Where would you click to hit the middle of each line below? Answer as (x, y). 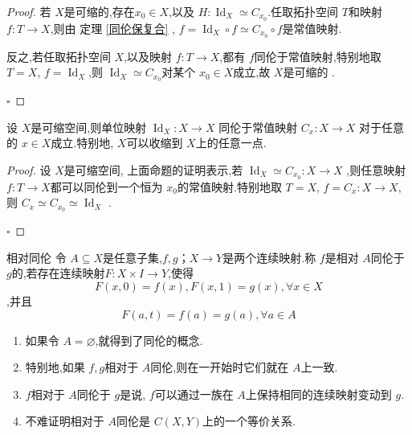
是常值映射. (312, 28)
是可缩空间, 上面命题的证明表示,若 (153, 169)
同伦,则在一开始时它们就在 (220, 367)
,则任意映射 (376, 169)
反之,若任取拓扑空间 (59, 56)
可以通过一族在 (194, 394)
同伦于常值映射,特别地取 (318, 56)
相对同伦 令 (37, 257)
